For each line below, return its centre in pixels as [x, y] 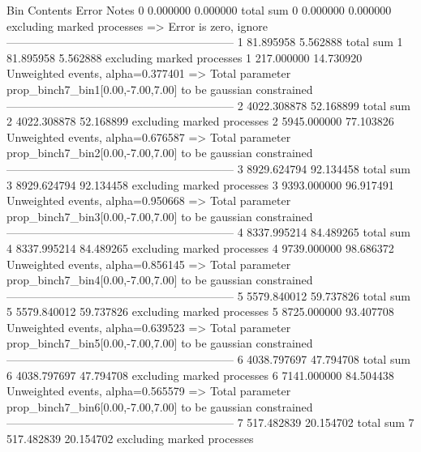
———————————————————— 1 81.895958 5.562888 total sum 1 [205, 42]
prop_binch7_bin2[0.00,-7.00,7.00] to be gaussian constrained [160, 153]
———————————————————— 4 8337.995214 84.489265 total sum [208, 232]
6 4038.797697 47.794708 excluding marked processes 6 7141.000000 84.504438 [200, 375]
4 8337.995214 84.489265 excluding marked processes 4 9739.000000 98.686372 [200, 247]
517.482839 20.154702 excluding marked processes [130, 439]
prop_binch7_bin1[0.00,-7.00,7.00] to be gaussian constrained [160, 89]
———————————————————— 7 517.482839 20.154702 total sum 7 [210, 422]
